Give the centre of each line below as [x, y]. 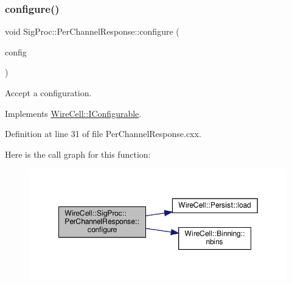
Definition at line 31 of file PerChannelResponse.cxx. [103, 134]
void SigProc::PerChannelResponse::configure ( [92, 31]
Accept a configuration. [48, 93]
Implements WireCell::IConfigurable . [73, 113]
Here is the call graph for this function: [78, 154]
